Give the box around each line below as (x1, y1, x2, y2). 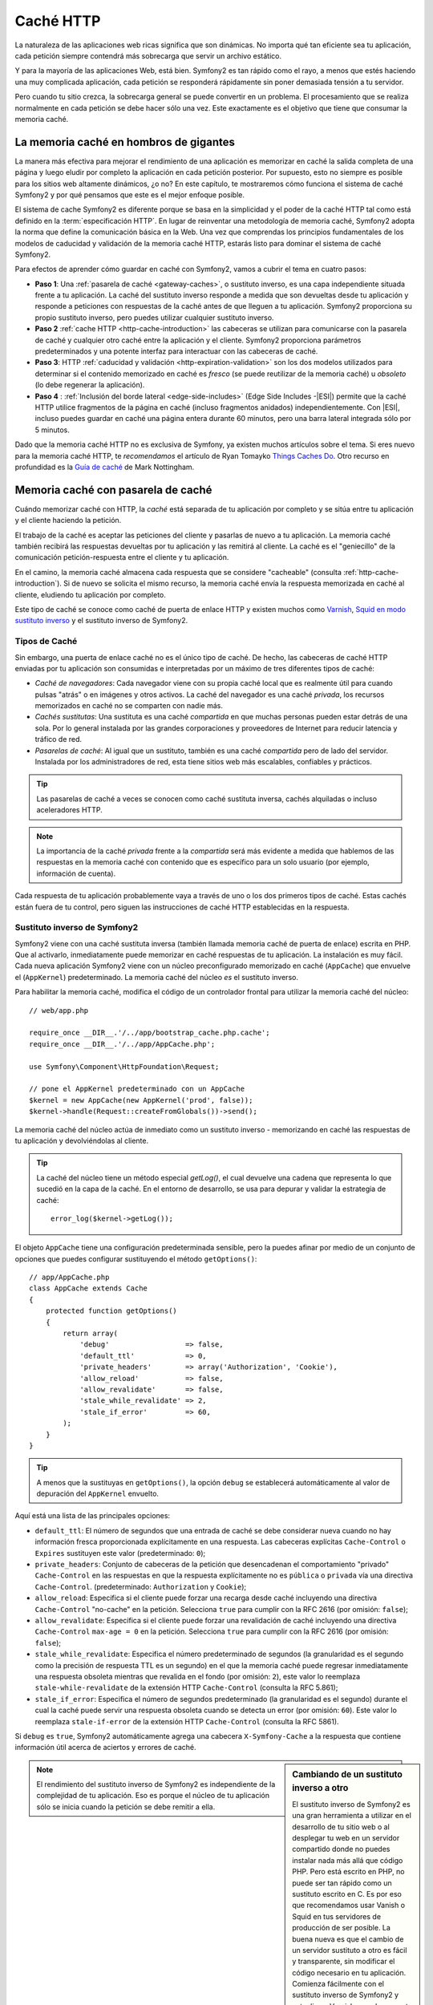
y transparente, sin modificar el (292, 1957, 395, 1967)
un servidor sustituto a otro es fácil (292, 1945, 407, 1954)
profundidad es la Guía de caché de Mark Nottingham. (14, 462, 195, 472)
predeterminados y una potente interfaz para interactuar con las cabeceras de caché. (34, 346, 318, 356)
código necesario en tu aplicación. (292, 1967, 407, 1977)
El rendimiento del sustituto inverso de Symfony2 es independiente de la (36, 1780, 276, 1789)
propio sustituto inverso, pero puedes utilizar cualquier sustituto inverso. (34, 313, 274, 322)
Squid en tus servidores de (292, 1911, 381, 1921)
